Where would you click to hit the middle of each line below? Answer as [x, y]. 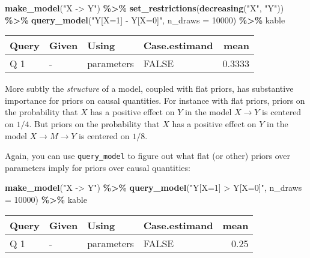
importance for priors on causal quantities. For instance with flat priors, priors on [155, 100]
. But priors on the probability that [94, 123]
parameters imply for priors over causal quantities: [98, 167]
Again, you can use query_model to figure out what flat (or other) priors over [148, 156]
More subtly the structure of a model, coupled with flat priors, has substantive [149, 88]
